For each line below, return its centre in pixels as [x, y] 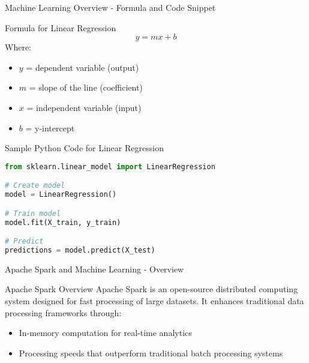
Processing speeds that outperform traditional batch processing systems [151, 352]
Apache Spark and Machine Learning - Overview [94, 268]
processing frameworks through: [63, 312]
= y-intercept [50, 127]
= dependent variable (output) [82, 67]
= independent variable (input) [84, 107]
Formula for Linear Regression [61, 27]
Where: [18, 47]
